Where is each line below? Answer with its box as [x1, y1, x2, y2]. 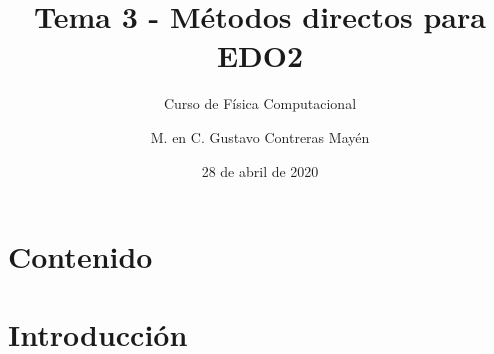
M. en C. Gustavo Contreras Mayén [150, 126, 370, 147]
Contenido [8, 236, 153, 277]
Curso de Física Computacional [163, 93, 357, 114]
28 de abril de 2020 [201, 160, 319, 181]
